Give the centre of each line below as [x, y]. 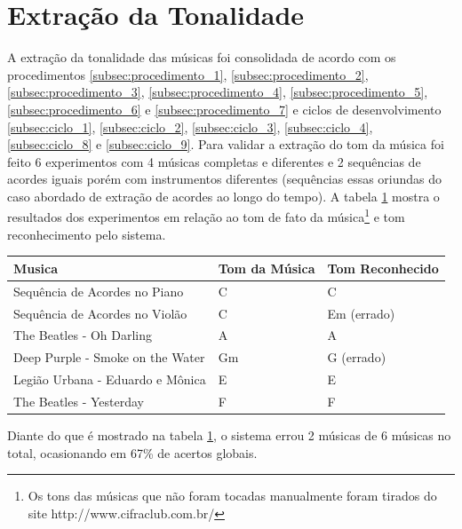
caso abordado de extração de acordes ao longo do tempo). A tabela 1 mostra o [223, 196]
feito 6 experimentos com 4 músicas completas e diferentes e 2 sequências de [214, 161]
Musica [36, 268]
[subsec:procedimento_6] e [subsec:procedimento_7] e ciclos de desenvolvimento [224, 109]
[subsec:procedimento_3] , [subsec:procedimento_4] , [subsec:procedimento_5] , [218, 92]
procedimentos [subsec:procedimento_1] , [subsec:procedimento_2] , [188, 74]
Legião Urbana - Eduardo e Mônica [110, 379]
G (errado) [357, 357]
